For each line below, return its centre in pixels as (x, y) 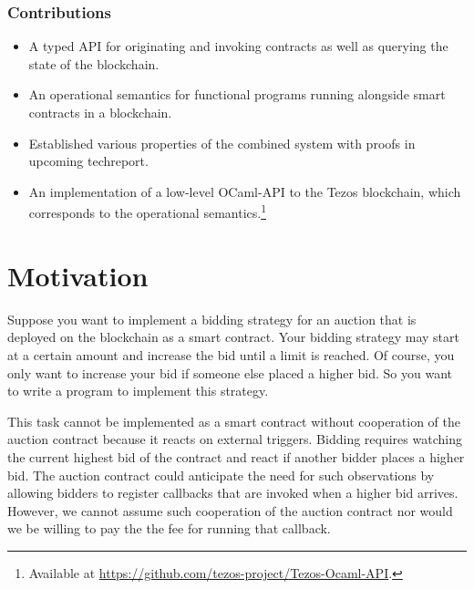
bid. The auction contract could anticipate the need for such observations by (221, 475)
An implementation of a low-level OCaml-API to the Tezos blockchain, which (245, 191)
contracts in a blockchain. (100, 112)
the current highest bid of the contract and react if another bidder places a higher (236, 456)
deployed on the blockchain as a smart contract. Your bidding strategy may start (233, 337)
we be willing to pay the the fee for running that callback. (169, 528)
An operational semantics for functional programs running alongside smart (237, 94)
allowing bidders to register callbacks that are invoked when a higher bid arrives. (233, 493)
